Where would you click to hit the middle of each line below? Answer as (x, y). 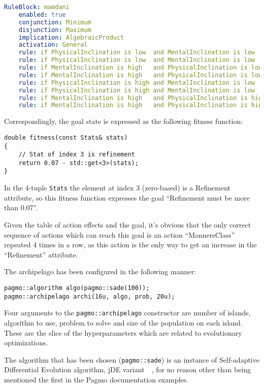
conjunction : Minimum (55, 22)
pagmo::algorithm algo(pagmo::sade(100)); (77, 288)
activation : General (53, 45)
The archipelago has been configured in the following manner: (100, 271)
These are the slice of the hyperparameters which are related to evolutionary (123, 332)
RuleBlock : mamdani (37, 7)
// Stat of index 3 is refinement (77, 155)
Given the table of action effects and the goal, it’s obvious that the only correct (128, 224)
